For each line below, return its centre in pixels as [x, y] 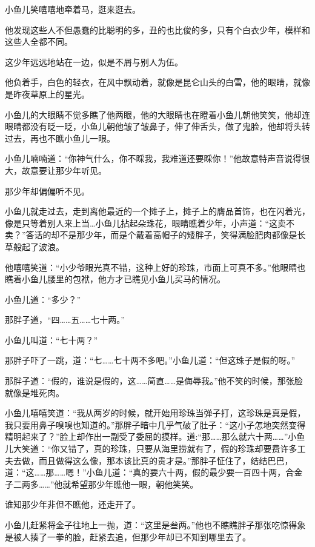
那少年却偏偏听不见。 [47, 191]
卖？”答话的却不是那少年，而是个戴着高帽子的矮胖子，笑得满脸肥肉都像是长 [155, 235]
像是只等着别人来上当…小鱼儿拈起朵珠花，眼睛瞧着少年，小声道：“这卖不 [150, 223]
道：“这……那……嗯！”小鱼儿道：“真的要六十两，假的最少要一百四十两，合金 [154, 472]
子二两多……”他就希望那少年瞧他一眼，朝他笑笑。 [102, 484]
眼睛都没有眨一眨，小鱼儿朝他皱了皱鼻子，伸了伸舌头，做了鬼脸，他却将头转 [157, 126]
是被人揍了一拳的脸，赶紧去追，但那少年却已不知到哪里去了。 [128, 536]
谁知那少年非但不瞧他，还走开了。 [73, 504]
